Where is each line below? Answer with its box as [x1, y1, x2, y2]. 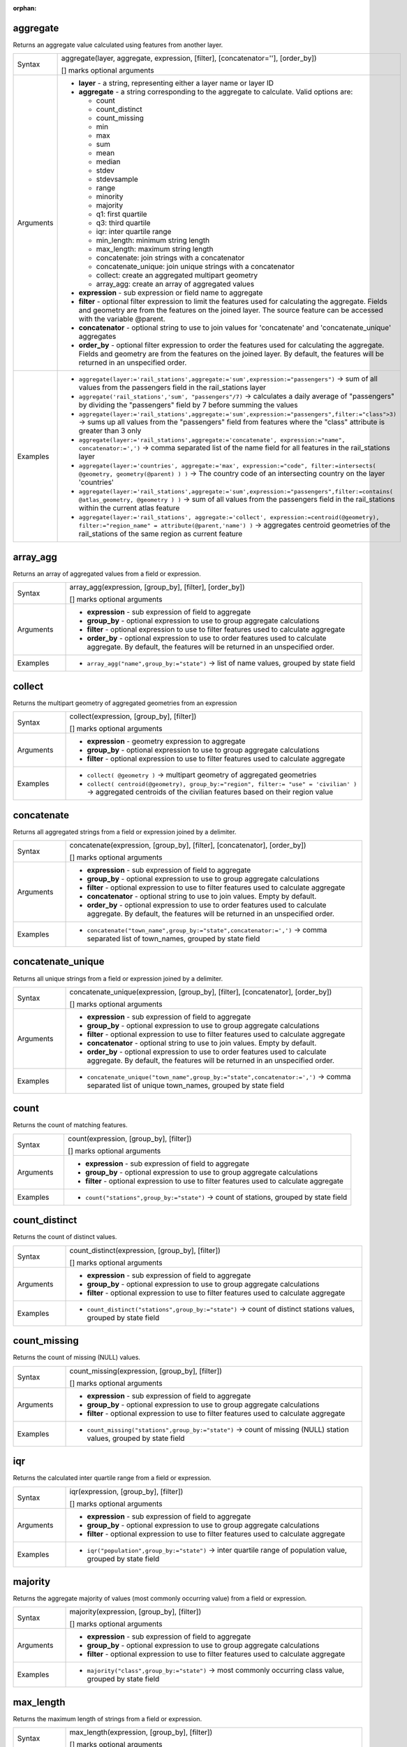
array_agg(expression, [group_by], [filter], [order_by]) [69, 582, 245, 592]
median [96, 157, 121, 167]
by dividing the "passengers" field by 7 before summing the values [78, 400, 298, 410]
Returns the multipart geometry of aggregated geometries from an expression [13, 699, 237, 707]
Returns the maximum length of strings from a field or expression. [13, 1714, 202, 1723]
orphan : [13, 4, 37, 12]
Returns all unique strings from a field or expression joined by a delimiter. [13, 974, 223, 983]
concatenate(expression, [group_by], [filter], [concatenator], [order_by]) [69, 841, 306, 850]
